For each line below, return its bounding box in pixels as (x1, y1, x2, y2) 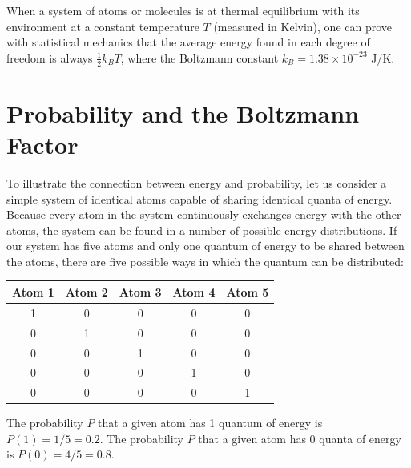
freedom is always (6, 49, 93, 66)
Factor (6, 127, 79, 160)
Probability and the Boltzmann (6, 96, 360, 129)
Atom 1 (12, 283, 54, 300)
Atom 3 (119, 283, 162, 300)
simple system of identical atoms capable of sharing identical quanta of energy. (6, 190, 393, 207)
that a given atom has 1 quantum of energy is (98, 414, 323, 431)
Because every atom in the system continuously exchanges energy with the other (6, 206, 401, 223)
